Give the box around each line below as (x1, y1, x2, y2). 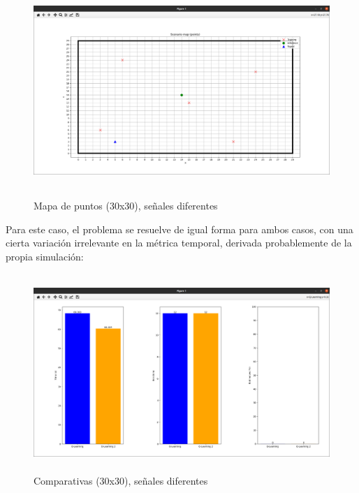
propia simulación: (6, 249, 84, 263)
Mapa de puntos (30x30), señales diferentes (34, 198, 218, 212)
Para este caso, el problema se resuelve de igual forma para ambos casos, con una (6, 221, 353, 236)
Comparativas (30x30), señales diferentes (34, 473, 208, 488)
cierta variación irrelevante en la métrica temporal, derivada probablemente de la (6, 235, 352, 250)
